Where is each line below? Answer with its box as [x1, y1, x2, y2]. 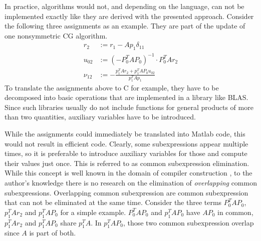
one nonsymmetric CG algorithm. [5, 30, 108, 40]
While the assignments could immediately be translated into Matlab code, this [5, 128, 245, 139]
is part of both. [29, 227, 76, 238]
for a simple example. [60, 206, 126, 217]
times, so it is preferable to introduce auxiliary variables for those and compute [5, 148, 247, 158]
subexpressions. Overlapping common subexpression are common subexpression [5, 187, 248, 197]
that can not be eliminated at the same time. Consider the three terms [5, 197, 222, 207]
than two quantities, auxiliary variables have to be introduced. [5, 111, 196, 122]
